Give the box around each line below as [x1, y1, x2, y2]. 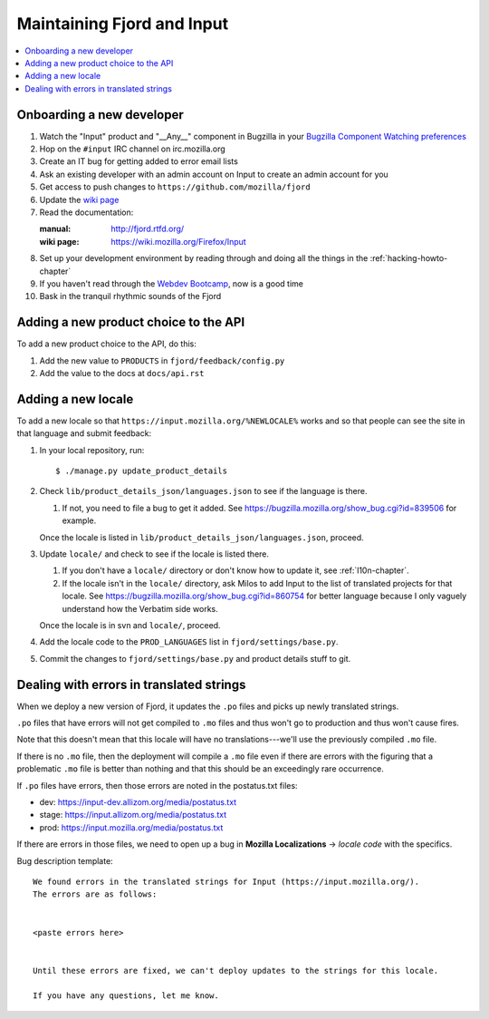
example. [62, 515, 97, 526]
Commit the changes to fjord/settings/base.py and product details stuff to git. [39, 653, 351, 664]
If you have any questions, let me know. [33, 991, 219, 1001]
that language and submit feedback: [16, 428, 152, 439]
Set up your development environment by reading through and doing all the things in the [39, 253, 369, 264]
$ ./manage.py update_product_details [55, 466, 228, 476]
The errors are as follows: [33, 889, 158, 899]
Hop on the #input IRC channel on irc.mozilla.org [39, 143, 225, 154]
